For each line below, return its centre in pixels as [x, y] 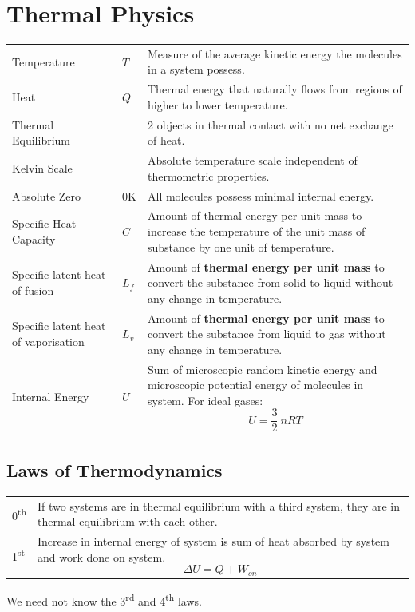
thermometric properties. [209, 175]
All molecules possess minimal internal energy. [261, 195]
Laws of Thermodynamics [115, 470]
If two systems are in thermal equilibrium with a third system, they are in [219, 505]
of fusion [33, 290]
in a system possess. [196, 69]
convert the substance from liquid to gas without [267, 334]
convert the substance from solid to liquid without [271, 282]
